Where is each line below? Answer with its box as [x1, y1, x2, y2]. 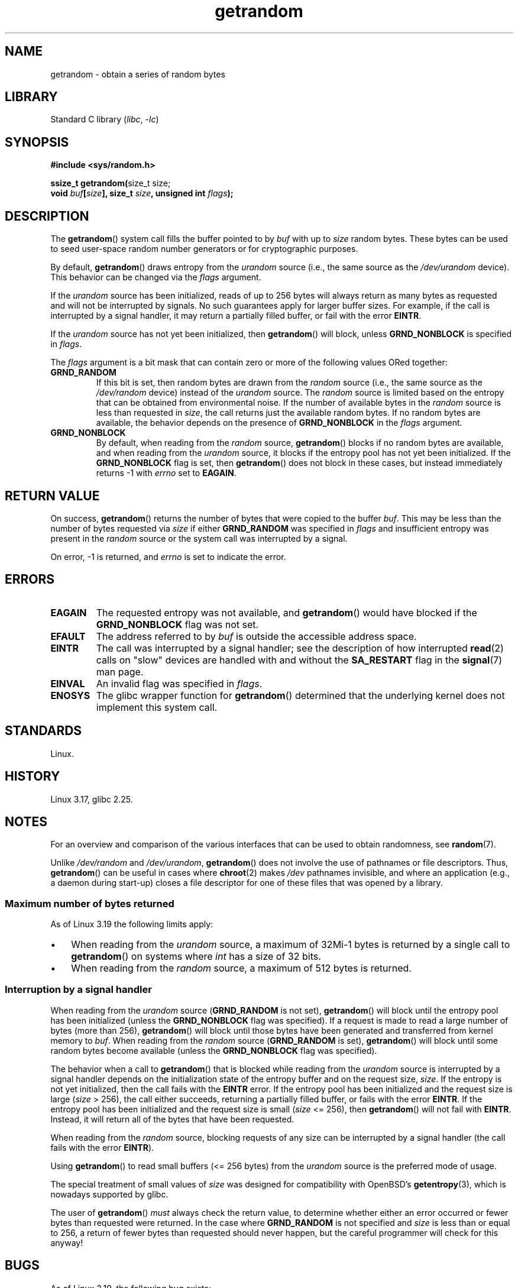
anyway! [50, 1237, 83, 1248]
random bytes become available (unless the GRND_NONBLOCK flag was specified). [50, 1045, 377, 1056]
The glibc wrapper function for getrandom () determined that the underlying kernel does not [96, 689, 505, 701]
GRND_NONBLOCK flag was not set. [96, 618, 259, 630]
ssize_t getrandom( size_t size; [50, 178, 171, 189]
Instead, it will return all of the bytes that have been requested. [50, 1114, 294, 1124]
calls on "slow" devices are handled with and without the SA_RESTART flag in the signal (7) [96, 653, 503, 666]
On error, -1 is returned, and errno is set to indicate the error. [50, 551, 286, 562]
